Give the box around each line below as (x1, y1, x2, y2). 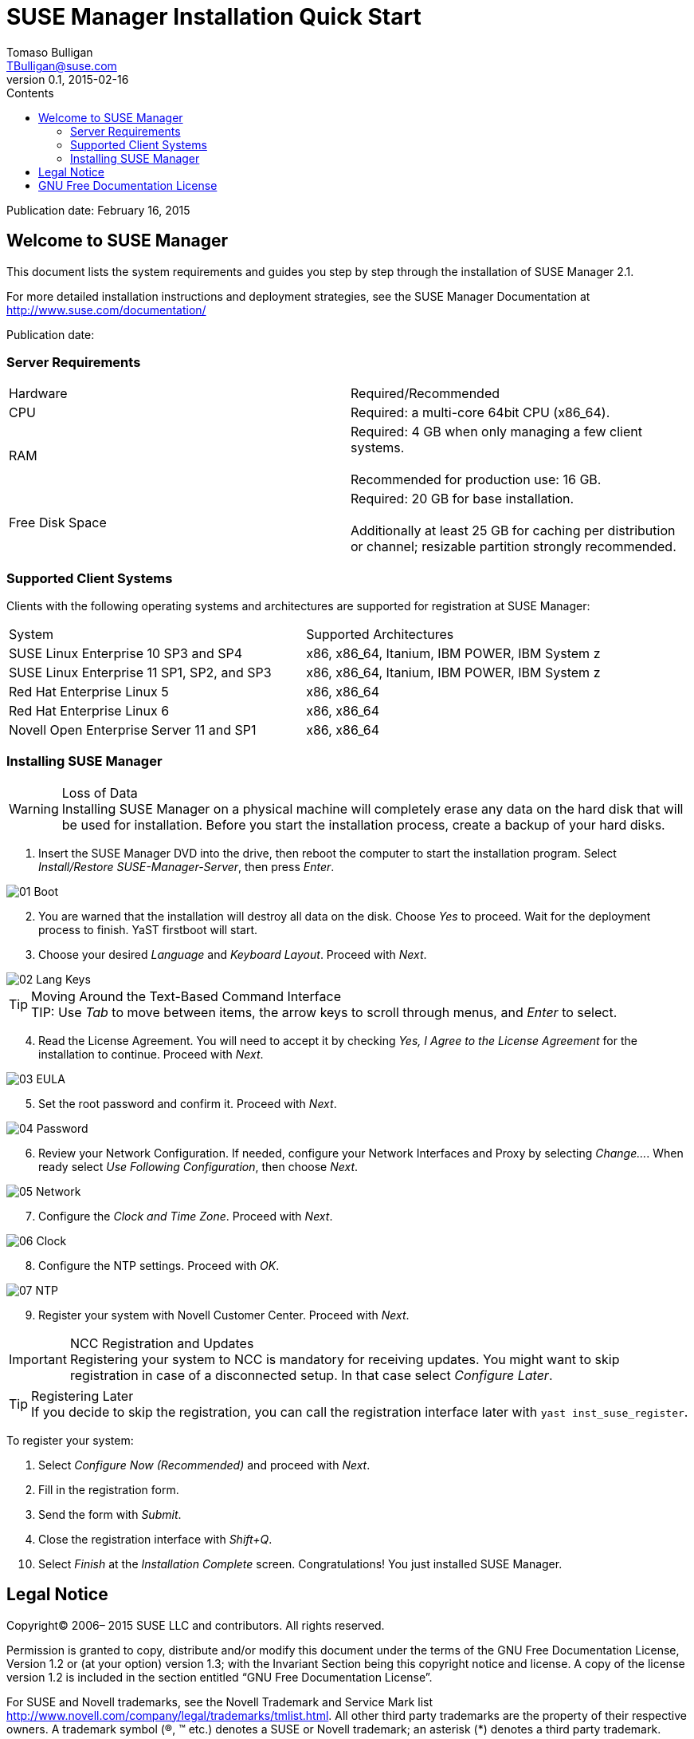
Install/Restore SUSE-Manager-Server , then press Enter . (38, 859, 335, 873)
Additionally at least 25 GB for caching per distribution (351, 522, 676, 539)
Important (9, 1351, 67, 1367)
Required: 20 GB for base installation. (351, 491, 574, 507)
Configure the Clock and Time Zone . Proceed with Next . (38, 1209, 333, 1223)
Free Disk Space (9, 515, 107, 531)
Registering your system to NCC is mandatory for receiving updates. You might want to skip (69, 1351, 620, 1367)
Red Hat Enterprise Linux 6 (9, 703, 170, 720)
